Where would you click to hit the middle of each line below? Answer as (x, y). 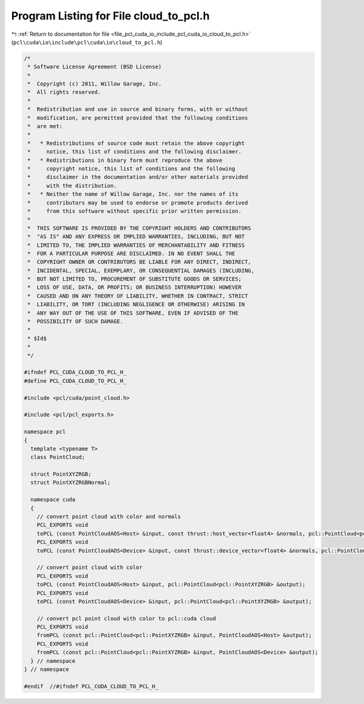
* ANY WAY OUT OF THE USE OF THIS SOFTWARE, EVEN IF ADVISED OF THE (133, 313)
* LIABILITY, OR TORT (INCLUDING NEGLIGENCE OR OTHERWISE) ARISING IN (136, 304)
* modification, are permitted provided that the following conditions (138, 118)
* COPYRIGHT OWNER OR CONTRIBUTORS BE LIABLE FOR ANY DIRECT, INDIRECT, (140, 262)
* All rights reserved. (64, 92)
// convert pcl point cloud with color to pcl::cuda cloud (126, 618)
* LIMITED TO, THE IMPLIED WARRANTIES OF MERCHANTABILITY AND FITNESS (136, 245)
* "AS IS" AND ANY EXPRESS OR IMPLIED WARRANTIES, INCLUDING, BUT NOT (136, 237)
